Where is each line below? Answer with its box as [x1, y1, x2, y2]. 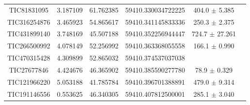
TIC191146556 [7, 89, 50, 99]
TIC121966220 [7, 76, 50, 87]
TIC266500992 [7, 41, 50, 51]
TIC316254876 [7, 16, 50, 27]
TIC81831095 [9, 4, 49, 15]
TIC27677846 [9, 64, 49, 75]
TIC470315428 [7, 53, 50, 63]
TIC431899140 [7, 29, 50, 39]
